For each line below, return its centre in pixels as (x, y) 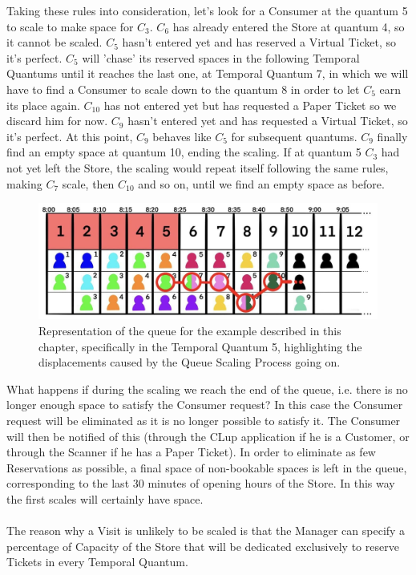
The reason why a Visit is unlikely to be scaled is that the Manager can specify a (206, 530)
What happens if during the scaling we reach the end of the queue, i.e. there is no (207, 389)
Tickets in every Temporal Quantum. (97, 562)
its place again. (43, 105)
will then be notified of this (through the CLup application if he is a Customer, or (208, 436)
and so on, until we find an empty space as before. (261, 183)
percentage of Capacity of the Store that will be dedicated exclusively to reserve (203, 546)
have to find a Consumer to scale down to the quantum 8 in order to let (183, 89)
